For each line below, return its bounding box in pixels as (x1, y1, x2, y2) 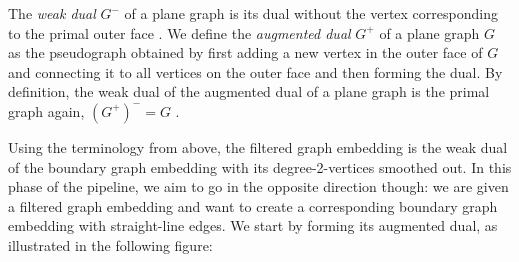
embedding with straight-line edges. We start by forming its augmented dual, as (8, 215, 498, 236)
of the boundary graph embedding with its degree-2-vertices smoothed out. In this (8, 156, 512, 177)
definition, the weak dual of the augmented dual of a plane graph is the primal (8, 81, 490, 102)
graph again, (8, 100, 85, 121)
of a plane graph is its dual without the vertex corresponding (124, 3, 498, 23)
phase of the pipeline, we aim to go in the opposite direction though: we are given (8, 176, 509, 197)
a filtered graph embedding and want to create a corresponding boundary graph (8, 195, 498, 216)
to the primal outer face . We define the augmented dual (8, 22, 351, 43)
